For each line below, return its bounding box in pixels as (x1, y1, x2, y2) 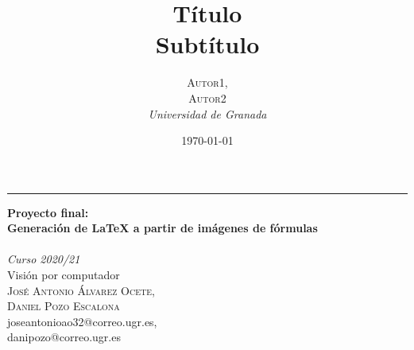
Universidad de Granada (148, 105, 267, 122)
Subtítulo (155, 28, 260, 60)
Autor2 (188, 89, 226, 106)
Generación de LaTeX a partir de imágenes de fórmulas (7, 220, 318, 236)
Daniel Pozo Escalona (7, 297, 120, 314)
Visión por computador (7, 266, 120, 283)
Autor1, (187, 74, 228, 91)
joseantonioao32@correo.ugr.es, (7, 313, 157, 329)
